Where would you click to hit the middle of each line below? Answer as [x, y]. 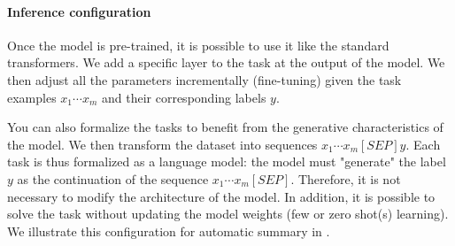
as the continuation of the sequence [113, 178]
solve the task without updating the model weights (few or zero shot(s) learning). [228, 214]
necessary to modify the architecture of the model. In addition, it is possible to [221, 196]
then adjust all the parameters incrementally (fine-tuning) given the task [204, 79]
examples [32, 97]
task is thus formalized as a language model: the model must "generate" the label [227, 161]
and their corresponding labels [184, 97]
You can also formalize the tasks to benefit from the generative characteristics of [225, 127]
